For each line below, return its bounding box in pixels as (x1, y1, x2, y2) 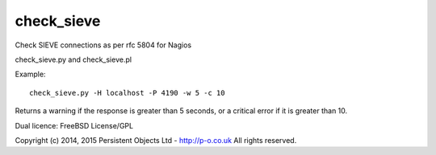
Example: (15, 69, 46, 80)
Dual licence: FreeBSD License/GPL (15, 120, 133, 130)
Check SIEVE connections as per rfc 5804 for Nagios (15, 40, 192, 50)
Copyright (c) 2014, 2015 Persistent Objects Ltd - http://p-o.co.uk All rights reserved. (15, 135, 297, 145)
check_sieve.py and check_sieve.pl (15, 55, 132, 64)
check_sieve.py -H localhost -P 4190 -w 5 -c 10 (29, 88, 225, 97)
